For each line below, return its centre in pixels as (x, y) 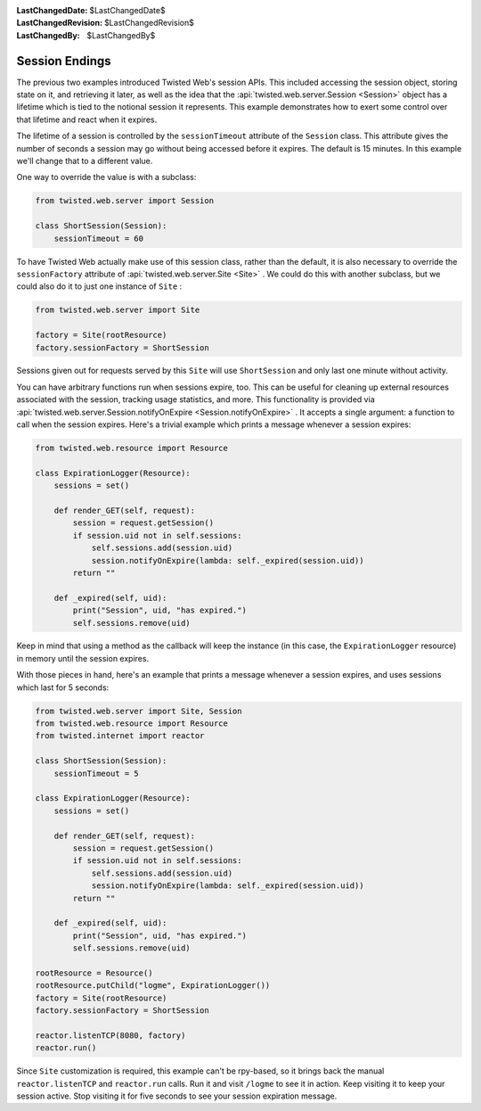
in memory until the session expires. (83, 658)
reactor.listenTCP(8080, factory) (110, 1035)
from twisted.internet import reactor (120, 736)
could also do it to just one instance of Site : (99, 286)
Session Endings (64, 61)
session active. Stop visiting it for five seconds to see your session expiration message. (177, 1096)
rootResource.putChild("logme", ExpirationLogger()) (153, 986)
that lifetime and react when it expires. (87, 119)
